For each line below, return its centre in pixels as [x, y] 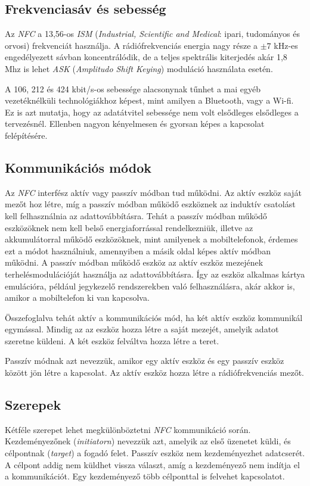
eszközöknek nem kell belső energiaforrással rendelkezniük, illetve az [129, 227]
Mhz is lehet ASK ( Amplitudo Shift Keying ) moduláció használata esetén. [139, 68]
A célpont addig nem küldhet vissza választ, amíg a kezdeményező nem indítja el [152, 464]
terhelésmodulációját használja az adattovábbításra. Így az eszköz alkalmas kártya [155, 274]
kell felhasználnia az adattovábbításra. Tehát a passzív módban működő [136, 215]
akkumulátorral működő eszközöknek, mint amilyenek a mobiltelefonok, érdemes [151, 239]
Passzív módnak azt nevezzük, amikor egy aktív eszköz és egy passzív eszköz [145, 361]
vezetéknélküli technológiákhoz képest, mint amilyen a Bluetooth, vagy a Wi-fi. [149, 100]
